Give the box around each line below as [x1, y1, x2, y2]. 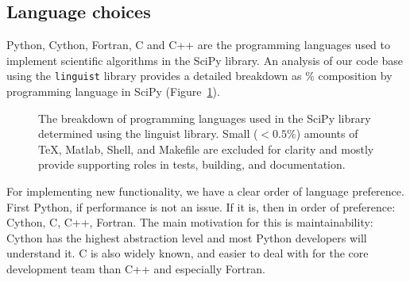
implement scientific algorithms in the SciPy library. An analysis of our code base [6, 51, 403, 68]
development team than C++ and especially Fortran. [6, 260, 265, 276]
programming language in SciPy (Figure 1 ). [6, 83, 220, 100]
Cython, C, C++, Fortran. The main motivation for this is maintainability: [6, 214, 373, 231]
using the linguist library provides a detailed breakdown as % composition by [6, 67, 393, 84]
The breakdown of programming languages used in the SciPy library [38, 109, 371, 126]
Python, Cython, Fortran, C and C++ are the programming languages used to [6, 36, 391, 53]
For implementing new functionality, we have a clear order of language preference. [6, 183, 404, 200]
